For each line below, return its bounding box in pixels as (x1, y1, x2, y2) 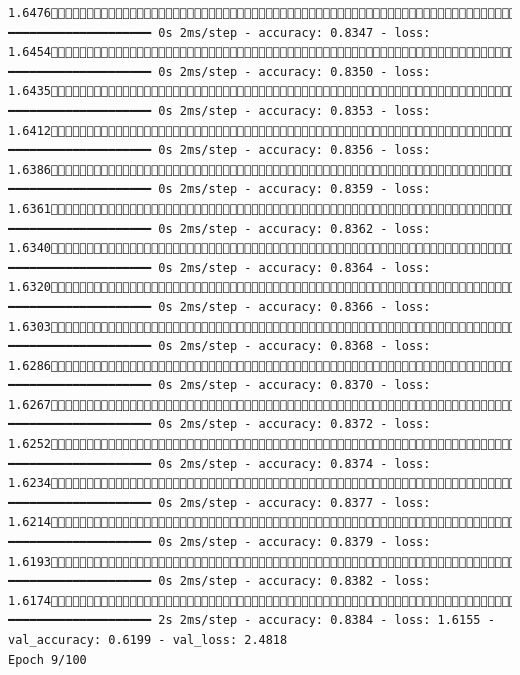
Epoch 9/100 (8, 652, 87, 667)
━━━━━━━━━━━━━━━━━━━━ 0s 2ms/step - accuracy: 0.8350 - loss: (8, 64, 431, 79)
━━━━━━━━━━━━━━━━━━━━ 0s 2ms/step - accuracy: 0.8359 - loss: (8, 182, 431, 197)
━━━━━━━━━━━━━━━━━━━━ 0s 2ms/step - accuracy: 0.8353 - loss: (8, 103, 431, 118)
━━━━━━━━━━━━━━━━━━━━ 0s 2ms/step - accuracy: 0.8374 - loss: (8, 456, 431, 471)
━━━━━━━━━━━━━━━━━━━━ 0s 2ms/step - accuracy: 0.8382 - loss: (8, 574, 431, 589)
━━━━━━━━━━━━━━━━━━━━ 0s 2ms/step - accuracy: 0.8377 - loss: (8, 495, 431, 510)
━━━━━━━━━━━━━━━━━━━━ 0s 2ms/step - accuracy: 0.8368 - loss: (8, 339, 431, 354)
